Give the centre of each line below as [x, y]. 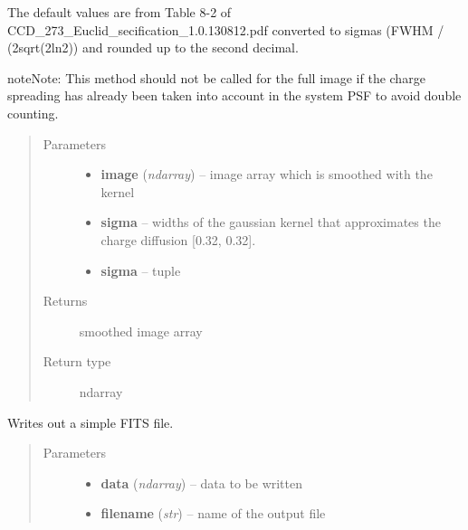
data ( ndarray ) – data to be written [202, 483]
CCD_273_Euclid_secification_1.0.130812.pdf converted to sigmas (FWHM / [226, 29]
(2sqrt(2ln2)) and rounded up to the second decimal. [153, 47]
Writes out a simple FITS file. [91, 422]
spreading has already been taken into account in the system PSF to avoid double [234, 95]
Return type [77, 361]
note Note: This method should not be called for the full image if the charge [216, 77]
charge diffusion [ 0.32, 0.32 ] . [178, 239]
